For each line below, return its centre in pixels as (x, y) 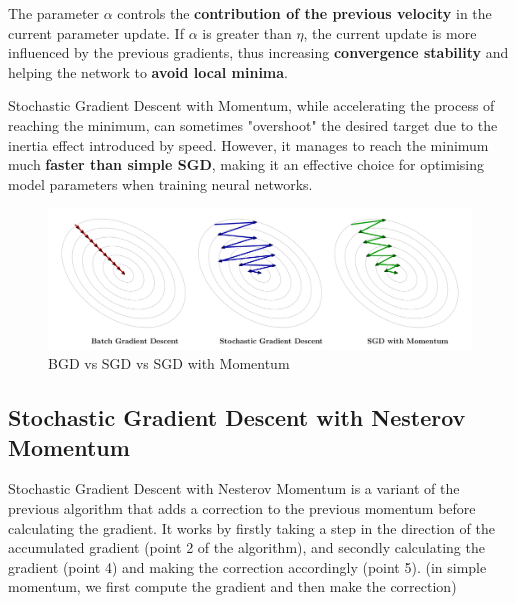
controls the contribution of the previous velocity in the (304, 13)
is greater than (247, 32)
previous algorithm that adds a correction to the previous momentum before (242, 507)
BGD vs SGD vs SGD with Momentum (169, 363)
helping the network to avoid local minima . (148, 71)
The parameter (54, 13)
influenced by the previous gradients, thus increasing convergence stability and (258, 52)
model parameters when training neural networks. (160, 183)
